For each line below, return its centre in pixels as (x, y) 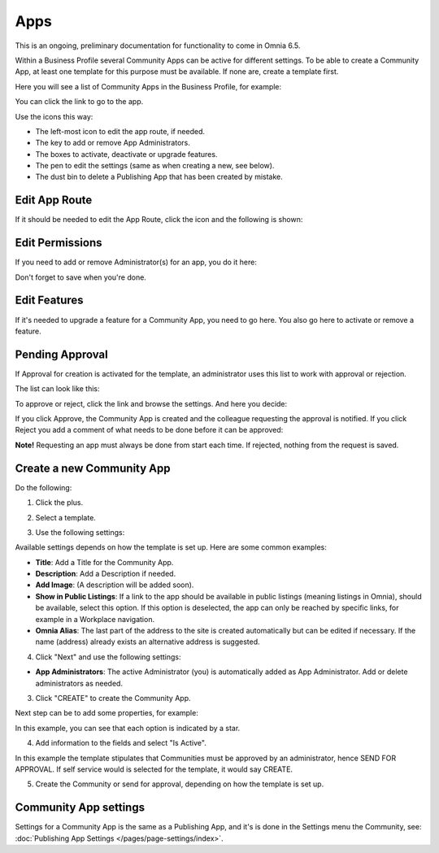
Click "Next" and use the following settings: (108, 657)
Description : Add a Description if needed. (106, 574)
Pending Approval (62, 354)
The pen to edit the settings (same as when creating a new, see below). (155, 166)
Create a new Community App (93, 468)
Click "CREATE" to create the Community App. (113, 698)
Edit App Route (54, 200)
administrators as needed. (79, 683)
